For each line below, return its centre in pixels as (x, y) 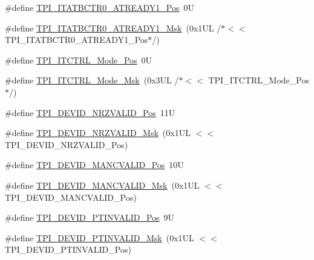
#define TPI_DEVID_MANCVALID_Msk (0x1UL (102, 185)
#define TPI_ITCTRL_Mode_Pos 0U (79, 60)
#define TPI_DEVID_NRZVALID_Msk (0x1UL (98, 133)
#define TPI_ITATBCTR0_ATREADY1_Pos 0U (100, 7)
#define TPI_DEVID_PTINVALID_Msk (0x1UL (100, 237)
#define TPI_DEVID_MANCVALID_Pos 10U (94, 165)
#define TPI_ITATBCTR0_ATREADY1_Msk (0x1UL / (113, 28)
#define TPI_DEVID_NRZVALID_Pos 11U (90, 112)
